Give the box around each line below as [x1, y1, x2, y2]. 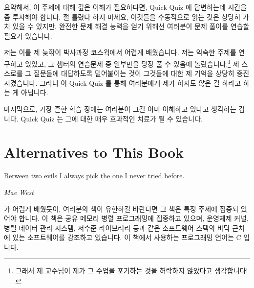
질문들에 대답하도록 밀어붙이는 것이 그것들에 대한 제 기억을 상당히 [33, 68, 234, 78]
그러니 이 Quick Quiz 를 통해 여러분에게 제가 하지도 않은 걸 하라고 [39, 77, 241, 88]
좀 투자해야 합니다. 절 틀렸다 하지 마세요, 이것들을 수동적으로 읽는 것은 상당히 [4, 11, 241, 22]
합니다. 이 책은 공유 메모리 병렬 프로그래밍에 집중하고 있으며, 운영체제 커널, [19, 213, 249, 223]
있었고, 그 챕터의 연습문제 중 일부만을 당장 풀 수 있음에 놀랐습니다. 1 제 [25, 57, 239, 69]
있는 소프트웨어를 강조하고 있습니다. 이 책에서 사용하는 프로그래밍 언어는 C [12, 232, 241, 242]
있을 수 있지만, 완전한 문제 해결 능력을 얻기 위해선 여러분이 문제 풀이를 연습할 [12, 21, 250, 31]
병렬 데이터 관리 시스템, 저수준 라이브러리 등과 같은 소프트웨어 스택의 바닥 [4, 222, 230, 233]
